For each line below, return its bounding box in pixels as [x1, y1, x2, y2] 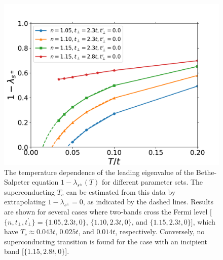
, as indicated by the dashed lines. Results [83, 196, 213, 207]
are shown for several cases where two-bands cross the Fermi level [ [4, 206, 212, 216]
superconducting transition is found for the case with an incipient [4, 236, 208, 246]
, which [193, 216, 215, 227]
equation [31, 177, 59, 187]
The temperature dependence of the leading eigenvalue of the [4, 166, 194, 177]
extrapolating [4, 196, 46, 207]
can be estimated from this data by [66, 186, 176, 197]
